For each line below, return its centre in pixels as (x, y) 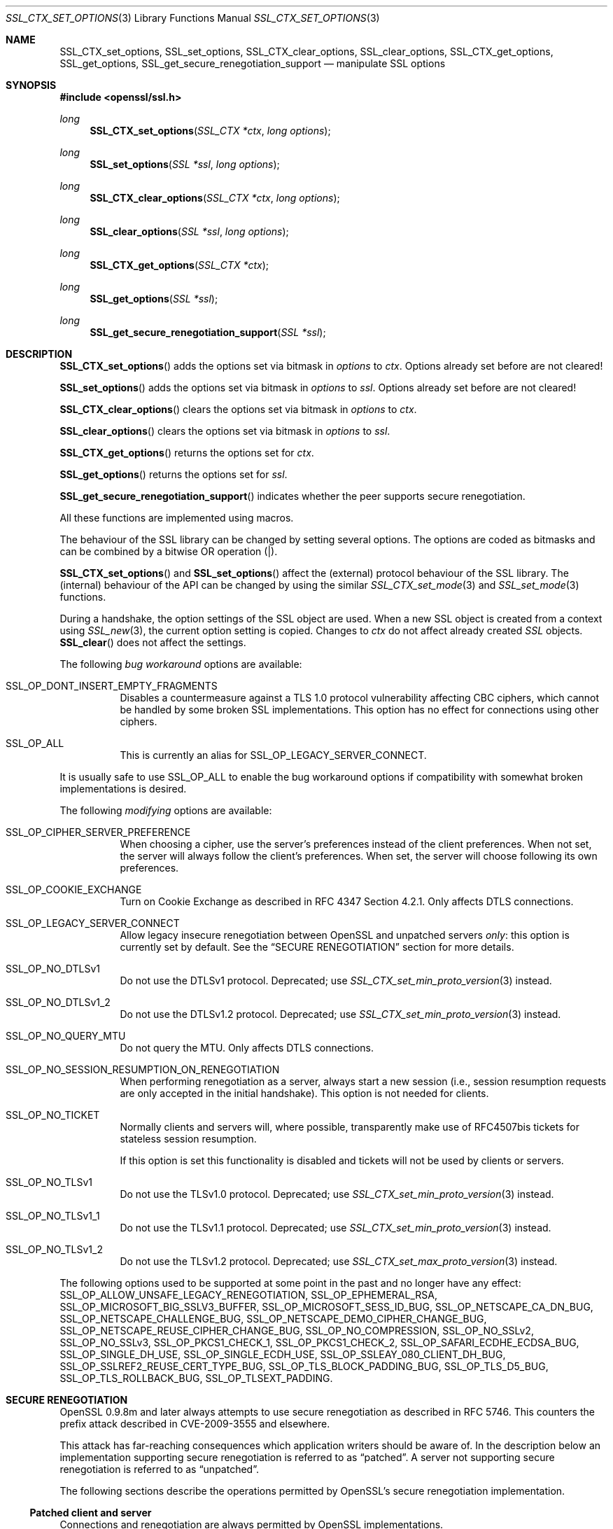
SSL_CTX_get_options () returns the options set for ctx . (187, 453)
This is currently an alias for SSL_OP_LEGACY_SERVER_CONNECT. (273, 755)
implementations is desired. (123, 789)
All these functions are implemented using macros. (177, 518)
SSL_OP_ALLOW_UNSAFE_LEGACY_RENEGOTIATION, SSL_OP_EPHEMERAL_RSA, (248, 1295)
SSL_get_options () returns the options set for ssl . (174, 474)
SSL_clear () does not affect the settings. (153, 642)
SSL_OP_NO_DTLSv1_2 (58, 1002)
